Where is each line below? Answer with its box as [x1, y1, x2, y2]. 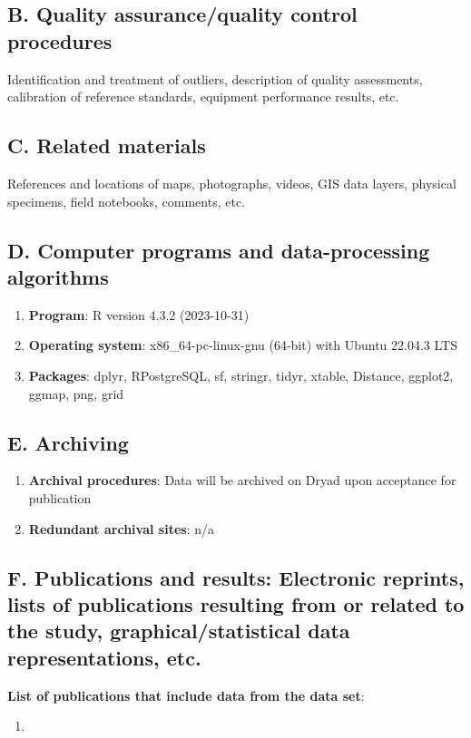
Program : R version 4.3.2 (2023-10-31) [28, 305, 250, 324]
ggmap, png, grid [28, 384, 124, 403]
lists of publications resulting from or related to [7, 589, 465, 617]
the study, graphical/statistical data [7, 617, 350, 645]
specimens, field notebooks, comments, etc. [7, 191, 245, 210]
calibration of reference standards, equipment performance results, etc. [7, 87, 399, 106]
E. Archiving [7, 428, 129, 456]
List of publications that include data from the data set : [7, 685, 365, 704]
